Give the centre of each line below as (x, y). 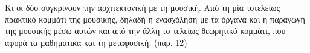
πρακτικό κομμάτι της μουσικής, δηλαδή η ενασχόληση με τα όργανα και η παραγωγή (155, 19)
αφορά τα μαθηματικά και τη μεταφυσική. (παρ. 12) (96, 42)
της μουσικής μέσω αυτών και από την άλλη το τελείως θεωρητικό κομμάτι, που (145, 31)
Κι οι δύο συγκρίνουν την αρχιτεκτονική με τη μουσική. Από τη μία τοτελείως (142, 7)
